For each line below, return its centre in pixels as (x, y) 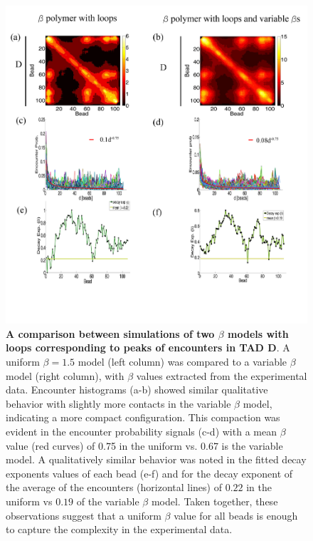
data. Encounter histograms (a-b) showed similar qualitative (137, 390)
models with (258, 333)
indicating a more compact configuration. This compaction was (143, 417)
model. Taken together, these (214, 501)
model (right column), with (65, 375)
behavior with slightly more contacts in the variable (118, 403)
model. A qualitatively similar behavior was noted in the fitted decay (156, 459)
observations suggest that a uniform (84, 515)
